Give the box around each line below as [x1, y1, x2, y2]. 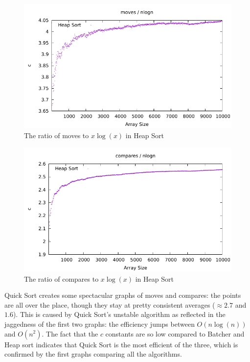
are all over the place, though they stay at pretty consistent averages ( [4, 299, 215, 310]
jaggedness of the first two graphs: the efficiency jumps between [4, 318, 195, 329]
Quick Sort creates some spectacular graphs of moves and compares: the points [4, 290, 241, 300]
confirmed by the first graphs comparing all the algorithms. [4, 349, 182, 359]
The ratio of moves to [24, 130, 89, 140]
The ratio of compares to [24, 273, 99, 284]
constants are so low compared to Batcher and [105, 328, 245, 338]
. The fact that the [42, 328, 98, 338]
